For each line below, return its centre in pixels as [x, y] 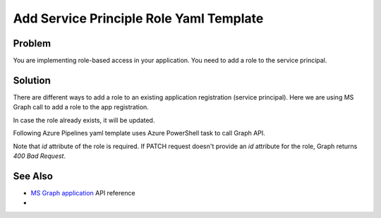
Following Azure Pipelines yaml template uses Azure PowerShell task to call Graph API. [139, 133]
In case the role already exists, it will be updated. [84, 120]
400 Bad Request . [40, 156]
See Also [33, 176]
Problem [32, 43]
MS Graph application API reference [83, 193]
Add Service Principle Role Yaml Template [138, 18]
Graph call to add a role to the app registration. [81, 107]
